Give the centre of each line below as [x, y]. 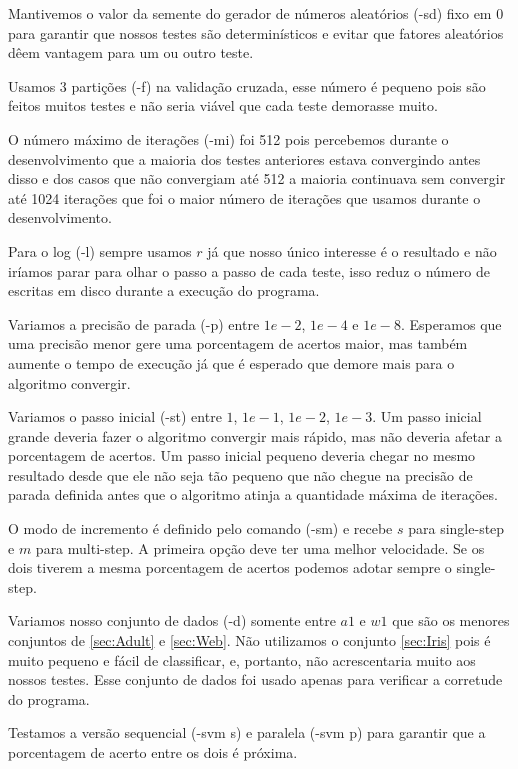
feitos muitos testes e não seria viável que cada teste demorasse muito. [223, 105]
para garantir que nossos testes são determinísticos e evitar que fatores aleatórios [256, 32]
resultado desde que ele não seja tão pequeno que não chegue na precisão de [240, 474]
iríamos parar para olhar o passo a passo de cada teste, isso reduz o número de [249, 270]
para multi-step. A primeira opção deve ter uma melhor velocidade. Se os [260, 547]
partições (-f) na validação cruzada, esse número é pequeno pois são [278, 85]
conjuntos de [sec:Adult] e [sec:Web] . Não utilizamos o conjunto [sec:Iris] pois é [249, 640]
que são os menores [451, 620]
